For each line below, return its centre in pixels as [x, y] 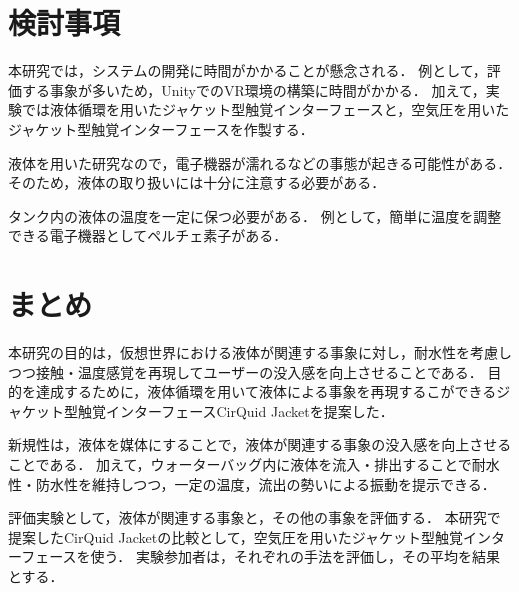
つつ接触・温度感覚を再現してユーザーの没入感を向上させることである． [245, 371]
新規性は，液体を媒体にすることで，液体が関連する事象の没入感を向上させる [260, 444]
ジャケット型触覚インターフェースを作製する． [161, 128]
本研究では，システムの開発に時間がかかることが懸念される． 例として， [247, 70]
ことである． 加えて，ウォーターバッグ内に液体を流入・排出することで [240, 463]
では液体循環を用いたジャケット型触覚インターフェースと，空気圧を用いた [265, 109]
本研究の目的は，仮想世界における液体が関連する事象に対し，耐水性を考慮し [260, 352]
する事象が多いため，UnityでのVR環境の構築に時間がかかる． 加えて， [253, 89]
